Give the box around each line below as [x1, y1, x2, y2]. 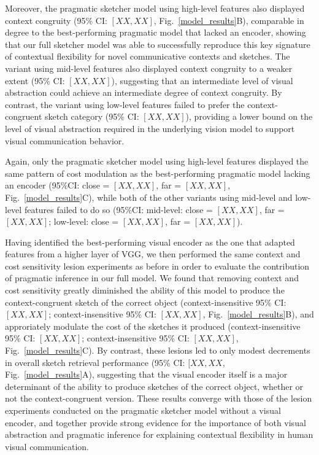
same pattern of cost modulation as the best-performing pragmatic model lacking [5, 166, 310, 179]
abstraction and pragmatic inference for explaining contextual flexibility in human [5, 428, 313, 441]
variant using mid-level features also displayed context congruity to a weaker [5, 61, 293, 74]
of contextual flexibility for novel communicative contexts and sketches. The [5, 50, 290, 63]
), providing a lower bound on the [185, 110, 313, 123]
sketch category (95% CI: [44, 110, 139, 123]
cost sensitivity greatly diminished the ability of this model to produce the [5, 284, 285, 297]
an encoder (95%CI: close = [5, 179, 110, 192]
